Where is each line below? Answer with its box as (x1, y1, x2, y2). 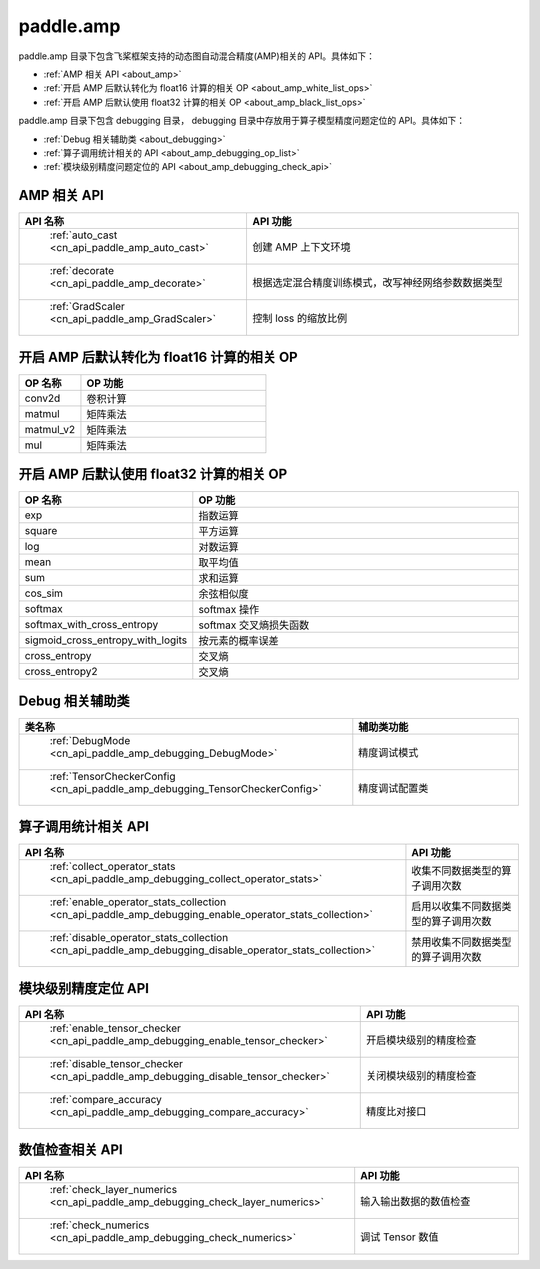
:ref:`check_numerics (49, 1218, 150, 1232)
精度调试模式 (358, 745, 419, 759)
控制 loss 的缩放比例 (251, 311, 348, 325)
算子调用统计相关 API (18, 818, 150, 835)
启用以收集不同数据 (411, 900, 502, 914)
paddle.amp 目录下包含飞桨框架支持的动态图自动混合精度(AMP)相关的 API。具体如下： (18, 50, 375, 62)
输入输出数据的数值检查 (360, 1195, 471, 1209)
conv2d (24, 391, 61, 405)
